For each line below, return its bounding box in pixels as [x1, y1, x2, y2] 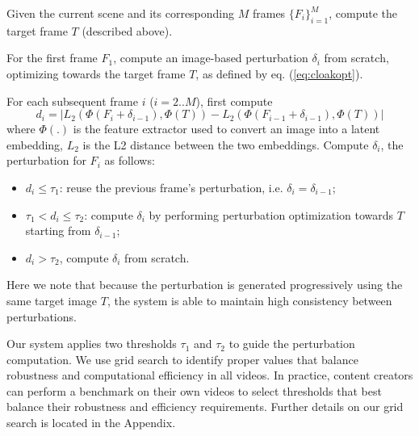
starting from [25, 222, 91, 239]
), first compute [195, 92, 273, 109]
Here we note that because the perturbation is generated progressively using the [6, 276, 403, 293]
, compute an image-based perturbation [113, 49, 308, 66]
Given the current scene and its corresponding [6, 5, 235, 21]
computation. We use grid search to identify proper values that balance [6, 350, 358, 367]
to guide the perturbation [228, 335, 355, 352]
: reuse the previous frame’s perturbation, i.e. [59, 178, 283, 195]
